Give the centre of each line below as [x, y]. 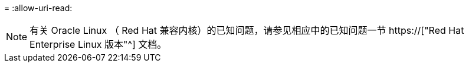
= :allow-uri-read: [38, 8]
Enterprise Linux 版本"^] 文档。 [98, 44]
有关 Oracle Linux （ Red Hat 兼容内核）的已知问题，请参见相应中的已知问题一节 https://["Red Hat [247, 30]
